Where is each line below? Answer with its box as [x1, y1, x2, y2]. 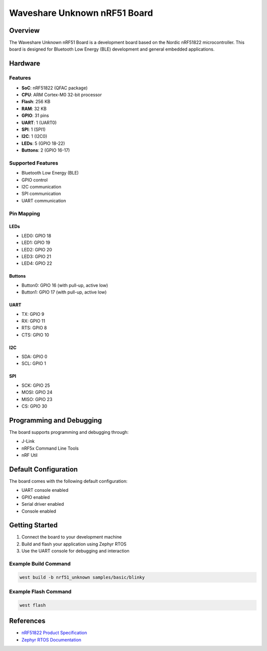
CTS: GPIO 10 [21, 332, 49, 338]
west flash [19, 602, 46, 608]
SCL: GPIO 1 [21, 360, 46, 366]
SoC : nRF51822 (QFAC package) [21, 85, 88, 91]
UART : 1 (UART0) [21, 119, 57, 125]
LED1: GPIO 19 [21, 239, 50, 245]
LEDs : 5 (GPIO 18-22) [21, 140, 65, 146]
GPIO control [21, 177, 48, 183]
